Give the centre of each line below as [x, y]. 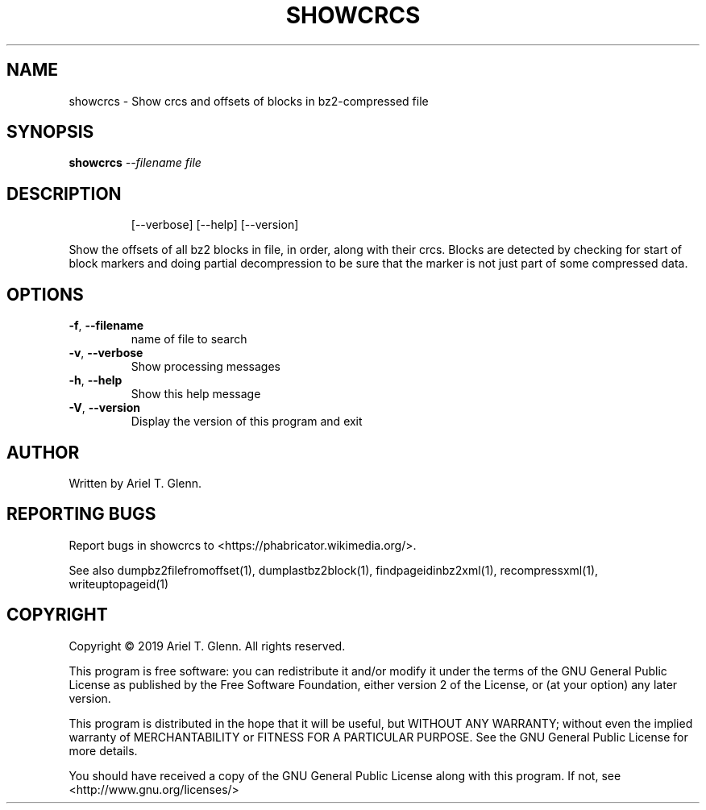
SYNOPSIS [50, 132]
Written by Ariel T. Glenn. [135, 483]
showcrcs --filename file [135, 163]
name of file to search [189, 339]
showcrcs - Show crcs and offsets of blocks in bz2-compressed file [249, 101]
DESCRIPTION [64, 193]
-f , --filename [106, 326]
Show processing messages [206, 367]
